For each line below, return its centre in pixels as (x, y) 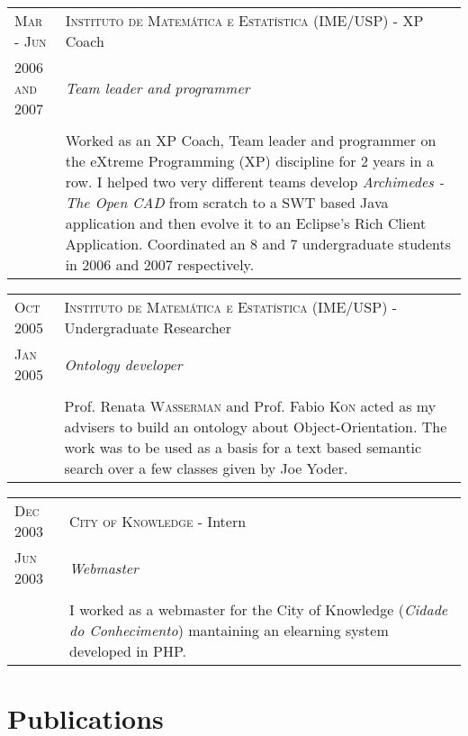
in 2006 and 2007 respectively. (160, 264)
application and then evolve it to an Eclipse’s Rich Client (246, 223)
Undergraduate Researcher (148, 327)
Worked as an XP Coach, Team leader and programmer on (251, 140)
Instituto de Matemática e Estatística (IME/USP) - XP (244, 20)
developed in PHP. (128, 651)
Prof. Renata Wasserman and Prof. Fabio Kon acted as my (250, 406)
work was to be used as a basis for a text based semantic (243, 447)
